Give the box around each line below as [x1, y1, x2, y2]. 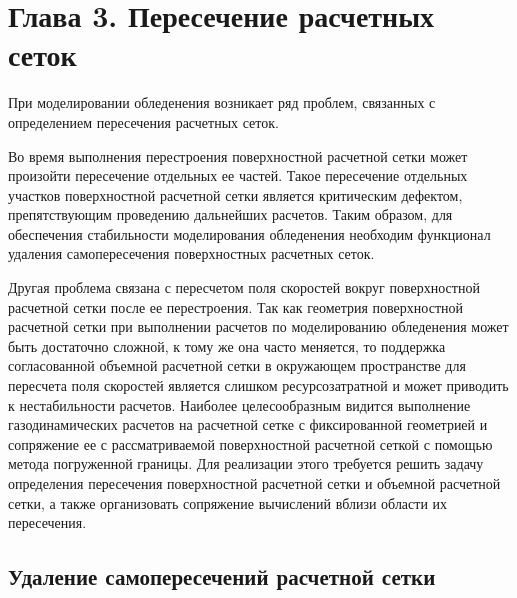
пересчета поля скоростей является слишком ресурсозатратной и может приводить [8, 375, 509, 396]
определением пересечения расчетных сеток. [8, 111, 279, 132]
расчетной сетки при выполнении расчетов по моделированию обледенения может [8, 316, 509, 337]
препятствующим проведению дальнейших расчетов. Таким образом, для [8, 204, 453, 225]
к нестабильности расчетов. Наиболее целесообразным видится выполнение [8, 394, 471, 415]
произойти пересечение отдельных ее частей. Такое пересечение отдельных [8, 165, 468, 186]
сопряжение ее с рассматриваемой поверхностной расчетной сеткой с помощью [8, 433, 493, 454]
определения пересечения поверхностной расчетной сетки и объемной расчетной [8, 473, 501, 493]
